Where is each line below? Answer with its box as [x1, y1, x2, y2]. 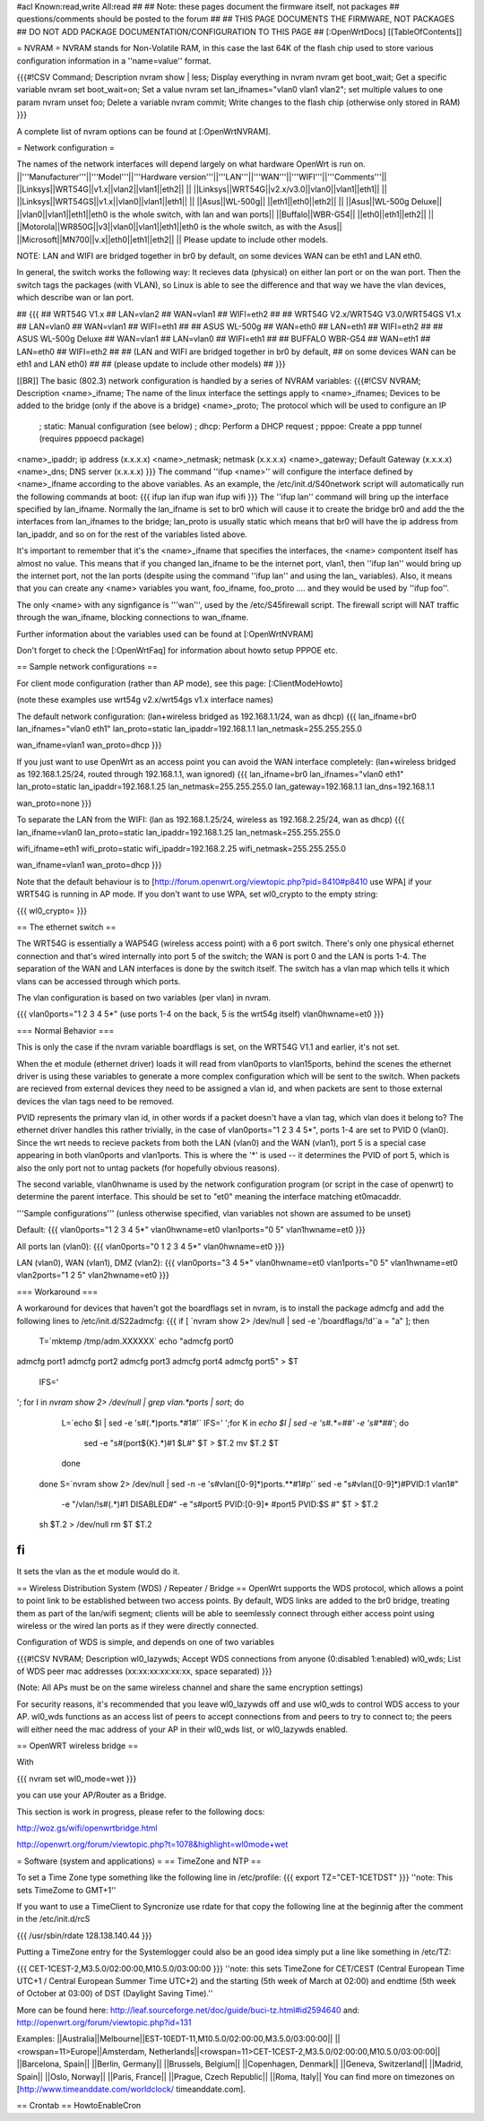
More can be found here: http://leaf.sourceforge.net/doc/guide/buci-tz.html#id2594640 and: [16, 2004, 360, 2015]
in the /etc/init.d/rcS [16, 1914, 91, 1925]
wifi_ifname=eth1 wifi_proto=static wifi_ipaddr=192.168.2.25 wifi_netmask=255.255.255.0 [16, 844, 347, 854]
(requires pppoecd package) [39, 433, 145, 444]
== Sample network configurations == [16, 662, 159, 672]
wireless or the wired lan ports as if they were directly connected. [16, 1620, 259, 1631]
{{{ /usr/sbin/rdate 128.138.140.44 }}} [16, 1930, 152, 1941]
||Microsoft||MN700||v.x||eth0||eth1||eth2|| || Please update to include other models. [16, 234, 329, 245]
